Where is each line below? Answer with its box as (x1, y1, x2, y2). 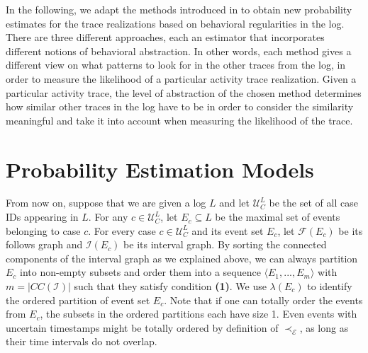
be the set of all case (269, 195, 358, 210)
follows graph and (6, 237, 83, 252)
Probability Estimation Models (6, 154, 314, 183)
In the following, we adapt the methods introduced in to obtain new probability (6, 2, 352, 16)
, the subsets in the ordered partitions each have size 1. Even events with (40, 306, 357, 321)
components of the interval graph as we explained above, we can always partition (6, 250, 358, 265)
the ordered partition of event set (6, 292, 150, 307)
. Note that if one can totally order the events (164, 292, 363, 307)
